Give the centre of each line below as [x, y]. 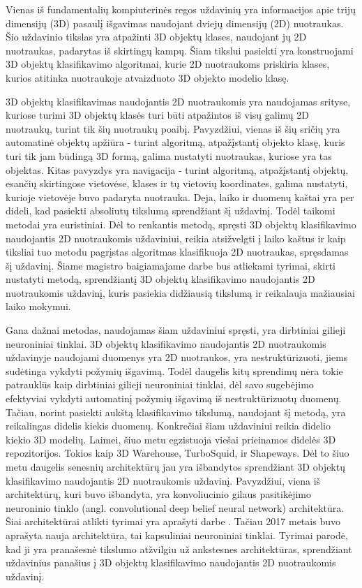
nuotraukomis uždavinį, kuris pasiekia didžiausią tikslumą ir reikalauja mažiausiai [180, 292]
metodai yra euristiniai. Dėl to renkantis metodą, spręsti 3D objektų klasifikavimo [181, 224]
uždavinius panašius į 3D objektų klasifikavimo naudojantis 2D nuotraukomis [171, 563]
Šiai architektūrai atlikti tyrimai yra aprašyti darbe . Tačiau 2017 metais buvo [173, 521]
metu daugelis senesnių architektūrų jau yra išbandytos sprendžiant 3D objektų [175, 466]
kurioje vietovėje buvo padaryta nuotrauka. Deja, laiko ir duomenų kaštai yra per [180, 197]
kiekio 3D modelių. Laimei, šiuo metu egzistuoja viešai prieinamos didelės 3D [171, 439]
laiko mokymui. [38, 306]
